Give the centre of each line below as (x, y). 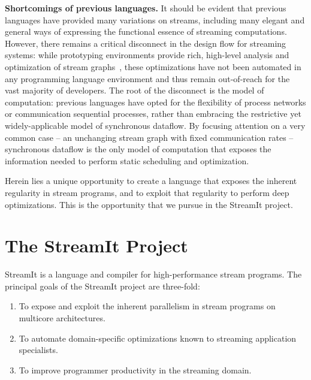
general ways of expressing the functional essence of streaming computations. (146, 31)
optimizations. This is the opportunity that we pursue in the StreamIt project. (149, 204)
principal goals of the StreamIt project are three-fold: (102, 286)
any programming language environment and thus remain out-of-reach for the (147, 78)
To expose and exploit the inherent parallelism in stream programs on (147, 306)
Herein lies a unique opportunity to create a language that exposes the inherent (151, 181)
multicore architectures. (62, 318)
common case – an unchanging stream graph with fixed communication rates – (149, 137)
